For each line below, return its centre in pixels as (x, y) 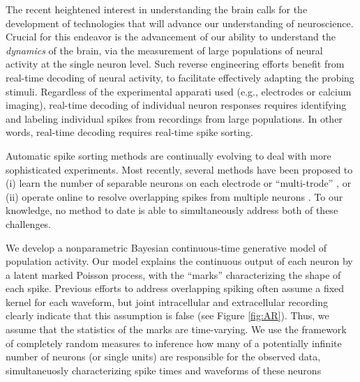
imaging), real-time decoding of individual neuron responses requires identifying (176, 105)
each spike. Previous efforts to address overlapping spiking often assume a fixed (175, 288)
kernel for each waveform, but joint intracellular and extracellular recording (167, 301)
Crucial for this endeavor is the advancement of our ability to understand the (171, 37)
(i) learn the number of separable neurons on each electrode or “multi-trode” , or (179, 183)
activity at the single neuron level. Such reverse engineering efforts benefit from (175, 64)
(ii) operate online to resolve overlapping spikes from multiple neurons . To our (174, 196)
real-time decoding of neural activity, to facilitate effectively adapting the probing (180, 77)
